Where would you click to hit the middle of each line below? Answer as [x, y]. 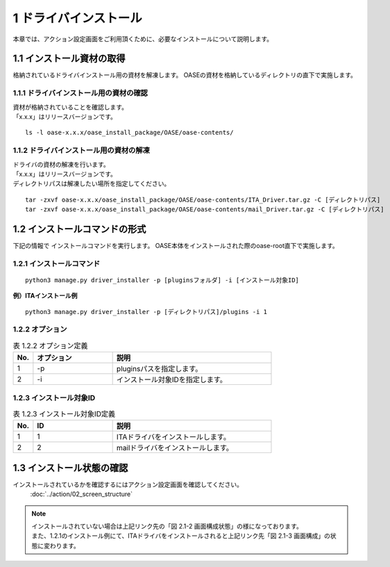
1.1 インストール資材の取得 [69, 59]
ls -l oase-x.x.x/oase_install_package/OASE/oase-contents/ [129, 133]
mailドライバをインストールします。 [175, 448]
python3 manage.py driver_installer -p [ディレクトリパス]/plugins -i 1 [146, 312]
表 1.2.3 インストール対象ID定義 [64, 414]
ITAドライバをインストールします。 [173, 437]
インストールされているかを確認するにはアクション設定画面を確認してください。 [128, 484]
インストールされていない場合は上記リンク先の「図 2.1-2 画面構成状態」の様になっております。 [167, 526]
